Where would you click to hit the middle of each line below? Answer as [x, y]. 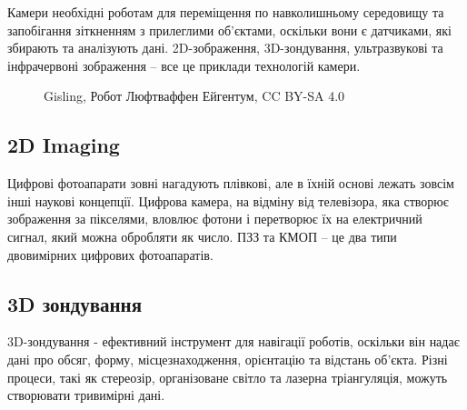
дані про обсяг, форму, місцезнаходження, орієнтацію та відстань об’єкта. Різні [228, 359]
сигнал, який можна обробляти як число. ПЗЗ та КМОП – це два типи [202, 236]
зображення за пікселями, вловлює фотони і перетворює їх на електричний [215, 219]
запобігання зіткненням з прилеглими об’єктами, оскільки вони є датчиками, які [229, 30]
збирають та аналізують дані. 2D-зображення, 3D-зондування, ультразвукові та [225, 48]
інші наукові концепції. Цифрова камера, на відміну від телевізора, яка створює [228, 200]
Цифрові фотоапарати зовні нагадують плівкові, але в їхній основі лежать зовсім [231, 183]
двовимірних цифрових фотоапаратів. [110, 254]
